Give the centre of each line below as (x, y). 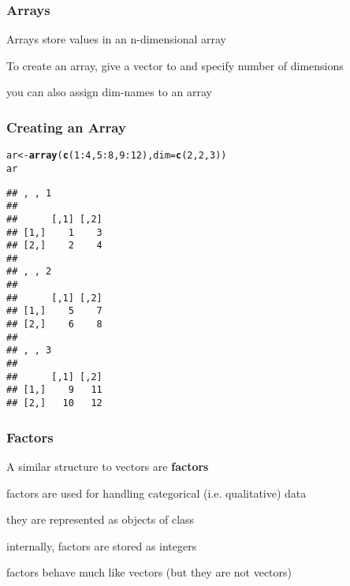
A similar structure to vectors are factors (108, 466)
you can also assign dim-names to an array (109, 92)
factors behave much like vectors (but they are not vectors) (149, 572)
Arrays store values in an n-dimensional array (116, 39)
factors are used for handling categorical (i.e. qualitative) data (156, 493)
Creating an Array (66, 127)
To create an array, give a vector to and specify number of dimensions (175, 65)
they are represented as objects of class (101, 519)
